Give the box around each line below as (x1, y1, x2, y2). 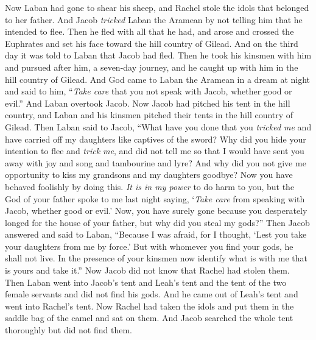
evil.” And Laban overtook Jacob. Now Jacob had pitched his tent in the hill (5, 96, 290, 109)
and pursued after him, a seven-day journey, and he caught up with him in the (5, 60, 298, 73)
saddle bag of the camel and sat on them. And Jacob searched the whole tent (5, 311, 293, 324)
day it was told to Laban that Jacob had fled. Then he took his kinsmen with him (5, 49, 312, 62)
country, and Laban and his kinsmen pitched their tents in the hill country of (5, 108, 293, 121)
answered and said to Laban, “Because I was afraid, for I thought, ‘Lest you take (5, 228, 307, 241)
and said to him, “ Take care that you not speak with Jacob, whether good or (5, 85, 292, 97)
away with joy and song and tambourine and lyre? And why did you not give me (5, 156, 306, 169)
